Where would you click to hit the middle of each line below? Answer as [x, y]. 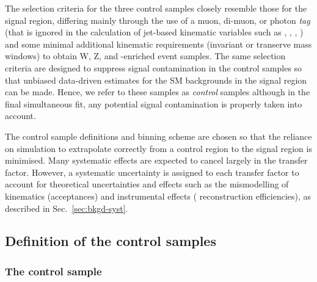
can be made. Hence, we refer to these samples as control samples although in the [158, 92]
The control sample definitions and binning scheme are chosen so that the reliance [158, 136]
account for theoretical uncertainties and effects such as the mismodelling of [147, 184]
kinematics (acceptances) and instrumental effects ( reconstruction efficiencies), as [158, 196]
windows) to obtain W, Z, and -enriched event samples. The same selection [145, 56]
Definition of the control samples [111, 241]
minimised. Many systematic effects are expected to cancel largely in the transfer [156, 160]
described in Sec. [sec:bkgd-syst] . [67, 208]
